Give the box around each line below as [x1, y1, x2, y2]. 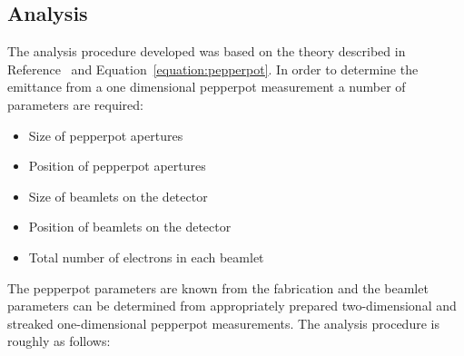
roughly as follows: [7, 331, 111, 351]
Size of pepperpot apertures [28, 125, 183, 144]
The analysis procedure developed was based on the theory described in [7, 42, 406, 61]
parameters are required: [7, 94, 143, 114]
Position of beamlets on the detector [28, 217, 232, 236]
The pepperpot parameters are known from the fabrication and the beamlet [7, 278, 429, 297]
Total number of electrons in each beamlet [28, 247, 264, 266]
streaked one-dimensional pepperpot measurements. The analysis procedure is [7, 313, 439, 332]
